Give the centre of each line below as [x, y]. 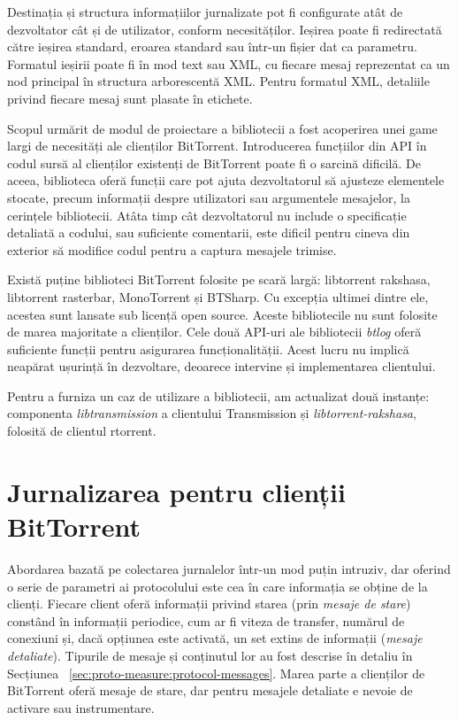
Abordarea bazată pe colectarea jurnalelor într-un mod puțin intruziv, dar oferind [229, 568]
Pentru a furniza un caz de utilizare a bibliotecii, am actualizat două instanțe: [218, 395]
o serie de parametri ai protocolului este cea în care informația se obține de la [218, 586]
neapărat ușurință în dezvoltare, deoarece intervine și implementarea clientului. [221, 366]
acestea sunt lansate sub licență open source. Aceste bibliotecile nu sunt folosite [222, 314]
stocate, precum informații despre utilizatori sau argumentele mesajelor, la [209, 197]
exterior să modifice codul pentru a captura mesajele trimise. [172, 249]
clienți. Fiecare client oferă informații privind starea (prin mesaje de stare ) [209, 604]
